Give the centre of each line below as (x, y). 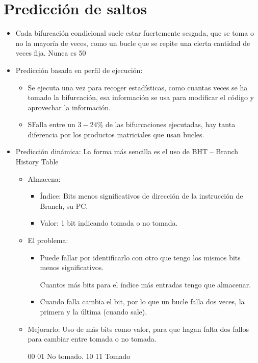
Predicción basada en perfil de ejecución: (79, 70)
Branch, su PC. (64, 205)
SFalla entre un (51, 124)
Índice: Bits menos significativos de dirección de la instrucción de (141, 196)
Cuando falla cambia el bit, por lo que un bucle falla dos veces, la (142, 301)
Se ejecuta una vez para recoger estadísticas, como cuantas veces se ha (138, 87)
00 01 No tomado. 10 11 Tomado (79, 356)
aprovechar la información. (69, 107)
